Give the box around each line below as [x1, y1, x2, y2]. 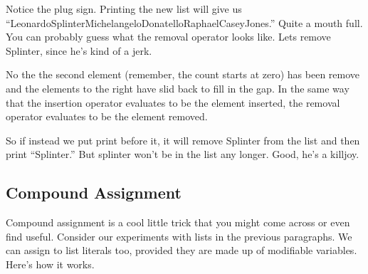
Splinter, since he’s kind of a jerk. [6, 43, 152, 58]
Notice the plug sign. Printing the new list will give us [6, 1, 242, 16]
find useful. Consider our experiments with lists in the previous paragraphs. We [6, 228, 352, 243]
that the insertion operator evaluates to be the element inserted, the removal [6, 95, 340, 110]
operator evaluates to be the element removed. [6, 109, 208, 124]
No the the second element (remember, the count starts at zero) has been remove [6, 67, 360, 82]
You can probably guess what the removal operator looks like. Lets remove [6, 29, 331, 44]
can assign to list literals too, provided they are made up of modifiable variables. [6, 243, 357, 258]
